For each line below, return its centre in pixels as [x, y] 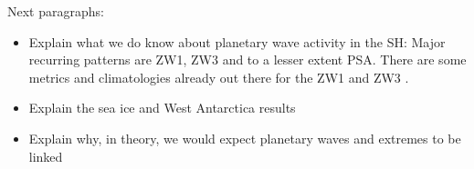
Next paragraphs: [56, 11]
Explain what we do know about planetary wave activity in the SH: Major [237, 41]
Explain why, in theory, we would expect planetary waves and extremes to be [245, 138]
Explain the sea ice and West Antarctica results [162, 108]
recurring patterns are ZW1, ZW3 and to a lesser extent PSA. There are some [248, 60]
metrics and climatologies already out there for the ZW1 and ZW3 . [219, 77]
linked [46, 156]
